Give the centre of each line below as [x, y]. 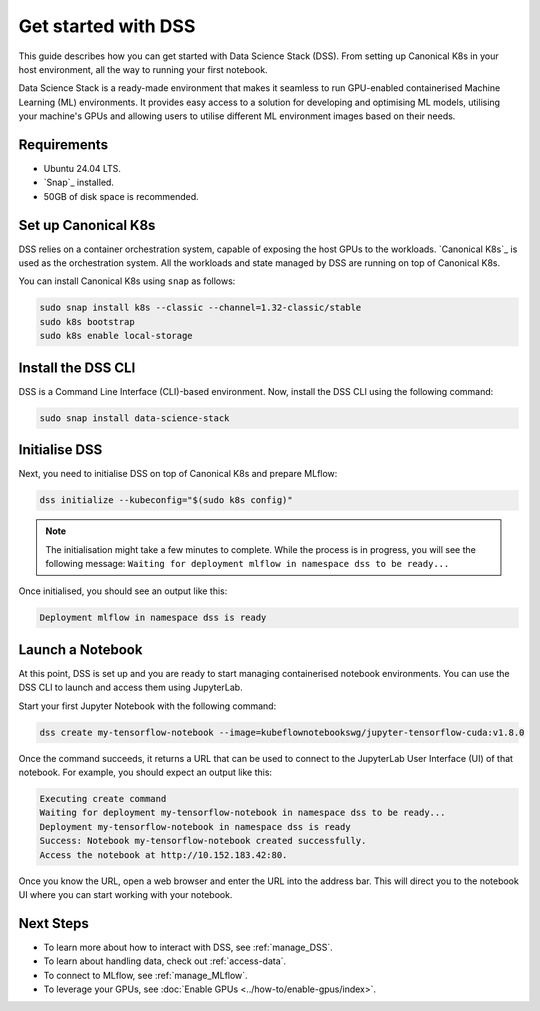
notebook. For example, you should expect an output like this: [145, 772]
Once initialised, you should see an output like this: [123, 591]
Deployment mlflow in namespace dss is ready [153, 618]
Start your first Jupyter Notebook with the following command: [147, 706]
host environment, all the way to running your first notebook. [143, 69]
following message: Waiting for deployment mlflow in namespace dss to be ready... [247, 563]
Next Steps [53, 923]
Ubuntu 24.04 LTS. [82, 169]
